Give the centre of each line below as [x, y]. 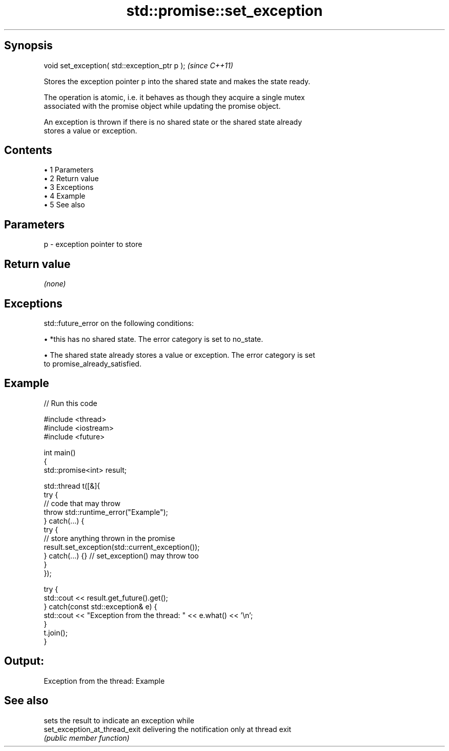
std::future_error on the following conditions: [119, 323]
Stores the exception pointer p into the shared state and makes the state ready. [177, 81]
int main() [60, 452]
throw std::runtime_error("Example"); [106, 512]
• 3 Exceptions [69, 187]
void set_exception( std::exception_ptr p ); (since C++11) [138, 65]
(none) [55, 284]
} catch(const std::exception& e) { [100, 606]
